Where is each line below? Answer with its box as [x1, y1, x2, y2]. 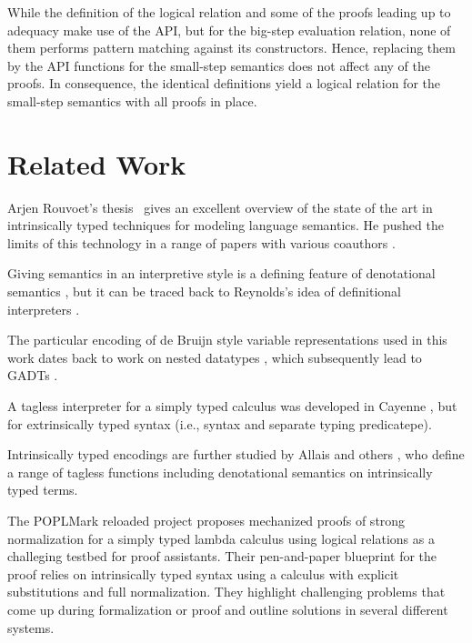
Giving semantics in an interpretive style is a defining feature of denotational [7, 264, 436, 283]
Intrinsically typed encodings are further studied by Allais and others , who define [7, 445, 465, 464]
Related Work [7, 145, 186, 182]
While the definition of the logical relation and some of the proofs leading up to [7, 3, 451, 21]
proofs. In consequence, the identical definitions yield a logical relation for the [7, 74, 440, 93]
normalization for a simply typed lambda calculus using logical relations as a [7, 528, 435, 548]
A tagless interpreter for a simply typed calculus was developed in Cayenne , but [7, 397, 457, 416]
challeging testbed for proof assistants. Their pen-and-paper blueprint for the [7, 547, 437, 566]
